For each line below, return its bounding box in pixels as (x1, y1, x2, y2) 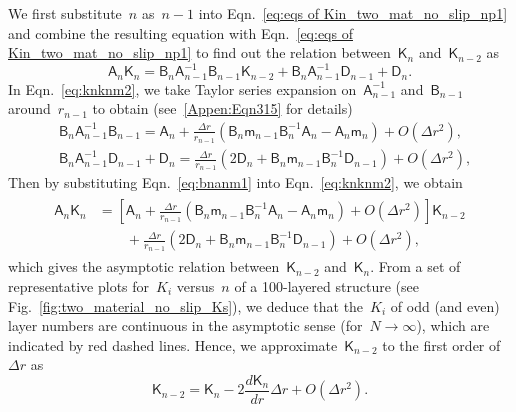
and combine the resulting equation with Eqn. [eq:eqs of (8, 22, 353, 43)
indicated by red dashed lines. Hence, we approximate (8, 334, 338, 355)
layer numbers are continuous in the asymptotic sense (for (8, 315, 363, 336)
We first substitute (8, 3, 122, 23)
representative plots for (8, 275, 150, 296)
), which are (416, 315, 490, 336)
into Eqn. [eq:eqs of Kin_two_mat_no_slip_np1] (198, 3, 508, 23)
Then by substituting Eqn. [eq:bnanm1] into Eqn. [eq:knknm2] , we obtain (8, 172, 463, 193)
